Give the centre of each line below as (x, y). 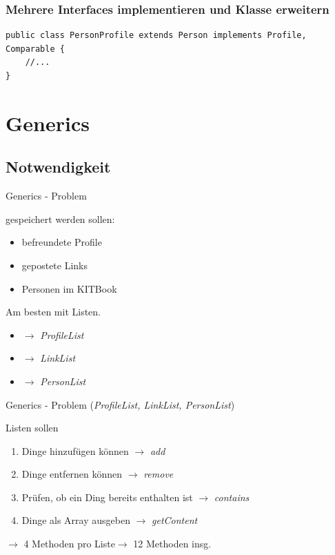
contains (232, 497)
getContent (175, 520)
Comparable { (35, 49)
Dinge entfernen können (72, 474)
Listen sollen (32, 428)
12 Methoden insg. (172, 544)
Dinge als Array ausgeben (76, 520)
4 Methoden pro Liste (69, 544)
